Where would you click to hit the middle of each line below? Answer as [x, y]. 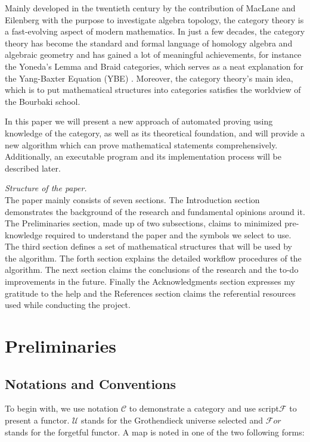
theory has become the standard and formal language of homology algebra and [149, 43]
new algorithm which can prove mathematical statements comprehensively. [141, 144]
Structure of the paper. [46, 188]
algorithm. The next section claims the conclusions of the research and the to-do [152, 270]
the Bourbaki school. [43, 101]
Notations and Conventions [91, 383]
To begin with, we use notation [62, 408]
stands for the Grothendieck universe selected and [172, 420]
